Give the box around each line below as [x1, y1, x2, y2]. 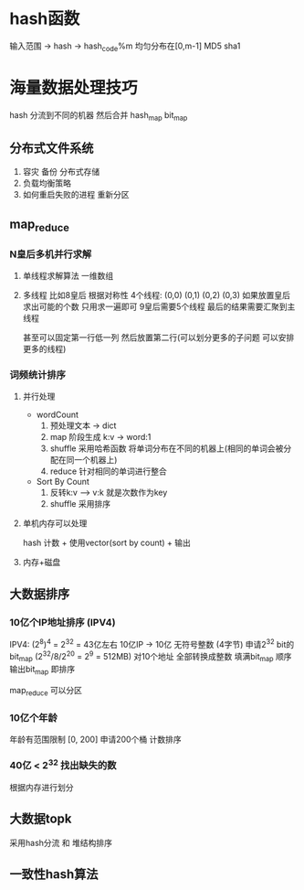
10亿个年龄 [9, 711, 58, 724]
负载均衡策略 [22, 177, 71, 188]
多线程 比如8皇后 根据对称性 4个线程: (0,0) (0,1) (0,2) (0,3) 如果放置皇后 [22, 290, 290, 301]
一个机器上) [74, 455, 118, 466]
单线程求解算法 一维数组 [22, 271, 114, 282]
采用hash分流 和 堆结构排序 [9, 837, 112, 848]
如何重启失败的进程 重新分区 [22, 189, 130, 200]
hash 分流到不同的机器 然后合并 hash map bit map [9, 109, 188, 123]
